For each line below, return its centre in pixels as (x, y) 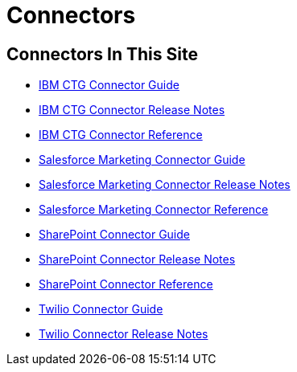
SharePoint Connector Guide (114, 235)
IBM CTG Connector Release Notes (132, 110)
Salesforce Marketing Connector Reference (154, 210)
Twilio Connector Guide (101, 309)
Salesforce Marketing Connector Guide (142, 160)
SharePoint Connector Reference (126, 284)
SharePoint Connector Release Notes (137, 260)
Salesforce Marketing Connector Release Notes (165, 185)
